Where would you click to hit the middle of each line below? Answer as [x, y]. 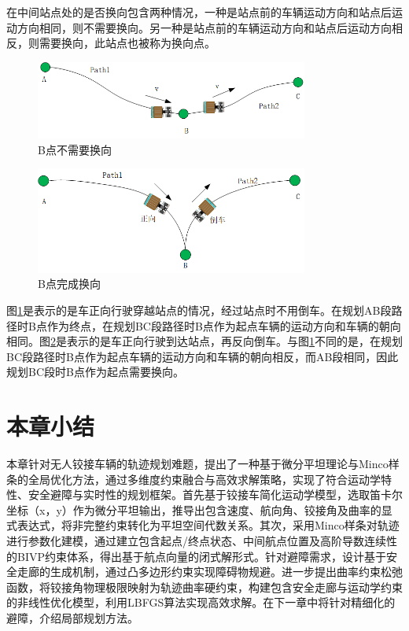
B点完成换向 [69, 284]
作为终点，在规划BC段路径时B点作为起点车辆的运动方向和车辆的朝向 [224, 325]
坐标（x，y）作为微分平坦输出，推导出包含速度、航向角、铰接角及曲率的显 [199, 509]
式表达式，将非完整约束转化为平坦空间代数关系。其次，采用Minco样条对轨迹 [203, 525]
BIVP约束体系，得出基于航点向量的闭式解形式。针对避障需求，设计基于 [201, 556]
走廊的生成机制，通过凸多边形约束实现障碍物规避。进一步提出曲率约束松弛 [210, 572]
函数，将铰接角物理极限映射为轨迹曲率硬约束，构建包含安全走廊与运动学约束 [204, 587]
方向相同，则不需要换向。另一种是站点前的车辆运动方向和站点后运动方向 [204, 27]
